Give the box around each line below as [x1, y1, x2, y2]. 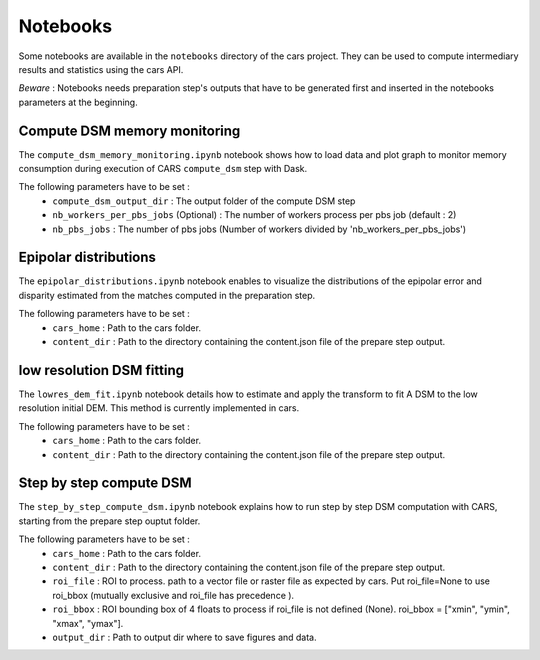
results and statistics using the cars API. [18, 63, 184, 75]
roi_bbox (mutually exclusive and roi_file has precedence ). [52, 589, 295, 601]
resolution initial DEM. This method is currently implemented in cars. [18, 402, 300, 414]
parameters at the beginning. [18, 96, 139, 108]
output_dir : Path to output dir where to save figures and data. [52, 631, 317, 643]
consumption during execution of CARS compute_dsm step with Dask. [18, 163, 308, 175]
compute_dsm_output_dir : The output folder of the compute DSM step [52, 195, 356, 207]
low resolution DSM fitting [18, 361, 185, 379]
